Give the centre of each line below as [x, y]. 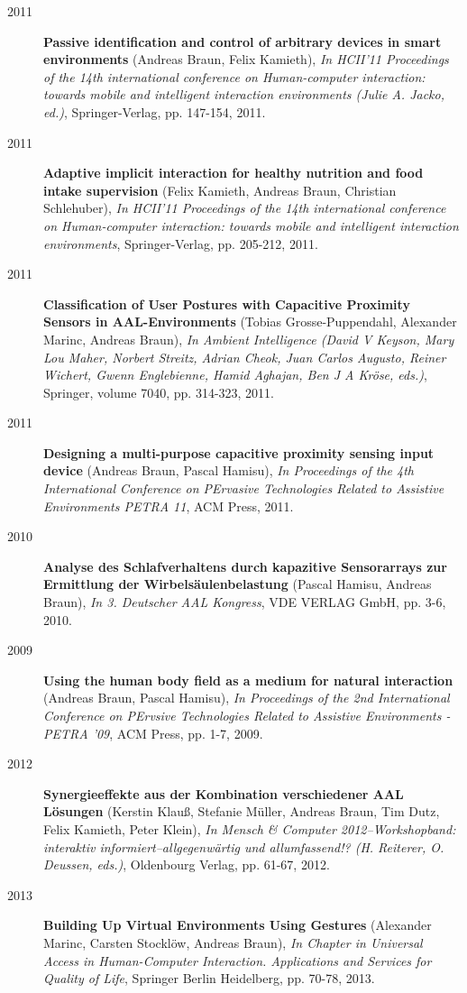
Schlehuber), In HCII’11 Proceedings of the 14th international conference [245, 208]
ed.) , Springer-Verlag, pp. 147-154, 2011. [155, 111]
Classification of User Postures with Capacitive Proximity [227, 303]
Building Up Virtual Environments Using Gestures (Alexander [238, 925]
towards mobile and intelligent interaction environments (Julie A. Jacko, [244, 94]
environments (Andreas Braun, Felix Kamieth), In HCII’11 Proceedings [246, 59]
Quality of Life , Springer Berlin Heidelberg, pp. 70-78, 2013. [209, 978]
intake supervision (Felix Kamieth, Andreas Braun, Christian [220, 190]
